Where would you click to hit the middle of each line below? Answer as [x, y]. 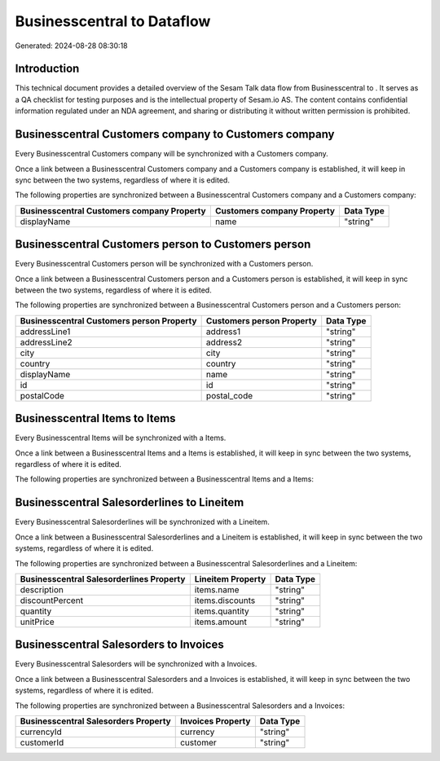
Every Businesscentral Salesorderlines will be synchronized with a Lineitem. [143, 522]
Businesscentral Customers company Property [113, 210]
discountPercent [52, 600]
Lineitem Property [230, 578]
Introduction [47, 69]
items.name [217, 589]
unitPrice [37, 622]
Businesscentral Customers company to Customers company [175, 134]
